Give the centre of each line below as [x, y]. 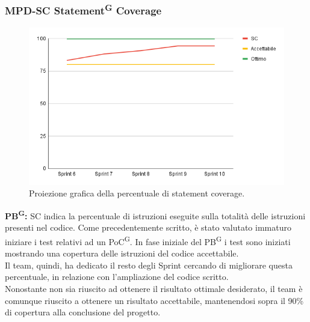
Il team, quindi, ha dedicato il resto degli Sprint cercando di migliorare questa [149, 265]
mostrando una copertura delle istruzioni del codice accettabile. [122, 253]
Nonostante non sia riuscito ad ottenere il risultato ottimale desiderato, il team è [154, 288]
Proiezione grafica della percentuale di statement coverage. [137, 193]
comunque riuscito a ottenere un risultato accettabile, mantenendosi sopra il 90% [154, 300]
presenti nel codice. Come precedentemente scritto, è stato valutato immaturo [148, 227]
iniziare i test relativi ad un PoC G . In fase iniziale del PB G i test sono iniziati [148, 240]
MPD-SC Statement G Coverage [83, 10]
